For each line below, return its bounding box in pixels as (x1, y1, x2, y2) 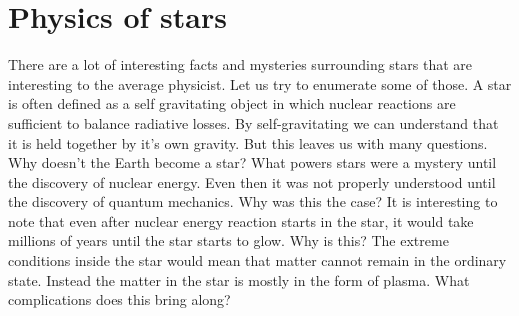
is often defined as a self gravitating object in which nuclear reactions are (8, 93, 456, 114)
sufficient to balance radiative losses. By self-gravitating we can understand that (8, 112, 499, 133)
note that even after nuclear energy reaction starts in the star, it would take (8, 210, 474, 231)
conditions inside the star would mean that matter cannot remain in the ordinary (8, 250, 507, 271)
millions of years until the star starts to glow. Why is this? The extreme (8, 230, 449, 251)
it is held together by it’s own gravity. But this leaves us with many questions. (8, 132, 488, 153)
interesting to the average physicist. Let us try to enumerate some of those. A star (8, 73, 512, 94)
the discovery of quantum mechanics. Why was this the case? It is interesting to (8, 191, 498, 212)
